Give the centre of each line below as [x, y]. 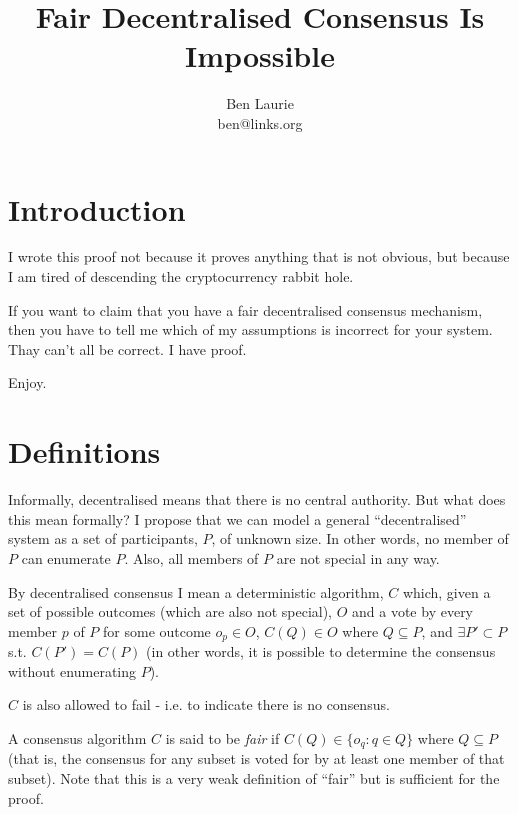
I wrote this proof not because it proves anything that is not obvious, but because [259, 256]
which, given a [446, 591]
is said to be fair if [222, 737]
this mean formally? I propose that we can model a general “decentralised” [237, 518]
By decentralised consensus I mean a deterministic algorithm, [196, 591]
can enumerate [66, 557]
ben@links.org [260, 122]
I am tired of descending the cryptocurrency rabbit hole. [181, 276]
